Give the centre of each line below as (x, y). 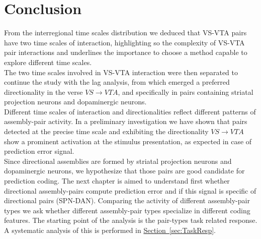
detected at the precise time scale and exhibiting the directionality (106, 131)
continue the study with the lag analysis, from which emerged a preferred (117, 82)
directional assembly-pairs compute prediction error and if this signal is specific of (130, 190)
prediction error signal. (39, 151)
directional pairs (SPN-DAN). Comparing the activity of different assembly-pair (127, 200)
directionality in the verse (43, 92)
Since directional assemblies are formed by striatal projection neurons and (118, 161)
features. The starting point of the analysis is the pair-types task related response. (131, 220)
